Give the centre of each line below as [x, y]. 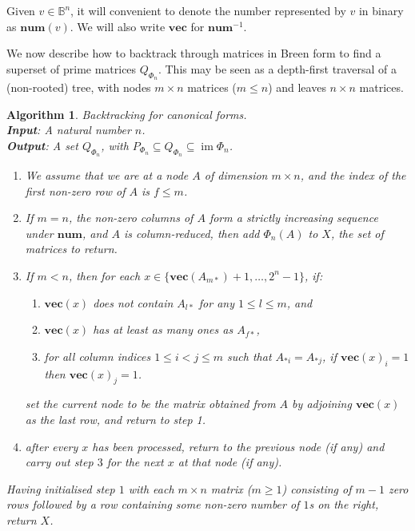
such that [249, 356]
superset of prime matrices [72, 68]
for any [216, 302]
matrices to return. [71, 249]
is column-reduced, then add [192, 233]
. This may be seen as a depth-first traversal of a [277, 68]
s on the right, [344, 504]
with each [151, 488]
